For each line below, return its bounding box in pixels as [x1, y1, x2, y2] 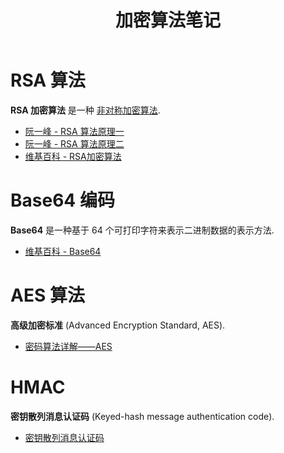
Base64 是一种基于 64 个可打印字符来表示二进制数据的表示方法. [10, 224, 275, 236]
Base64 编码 [10, 189, 115, 212]
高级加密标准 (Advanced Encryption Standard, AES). [10, 319, 226, 331]
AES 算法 [10, 284, 85, 307]
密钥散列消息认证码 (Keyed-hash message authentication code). [10, 410, 275, 422]
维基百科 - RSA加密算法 [24, 150, 122, 162]
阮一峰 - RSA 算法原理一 [24, 125, 125, 137]
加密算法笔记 [114, 9, 221, 32]
